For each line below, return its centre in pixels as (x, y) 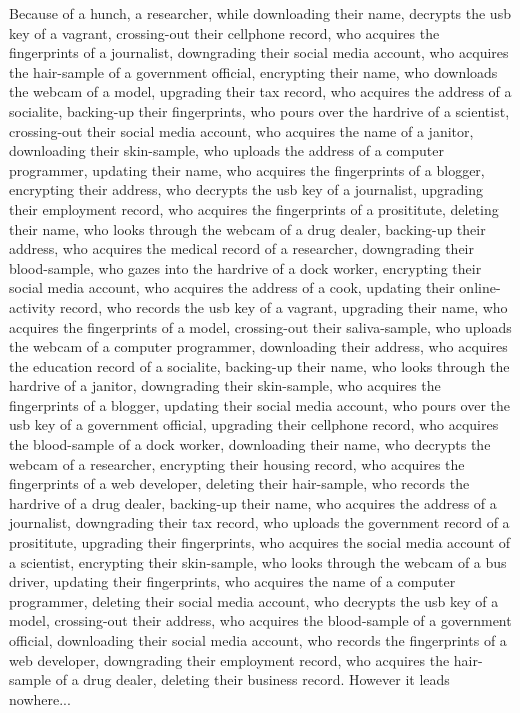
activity (32, 306)
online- (480, 287)
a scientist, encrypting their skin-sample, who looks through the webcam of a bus (258, 561)
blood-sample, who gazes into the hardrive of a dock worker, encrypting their (245, 267)
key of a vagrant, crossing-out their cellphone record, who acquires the (224, 32)
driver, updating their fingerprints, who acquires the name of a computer (232, 581)
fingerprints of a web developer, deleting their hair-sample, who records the (239, 483)
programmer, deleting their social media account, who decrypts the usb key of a (254, 600)
